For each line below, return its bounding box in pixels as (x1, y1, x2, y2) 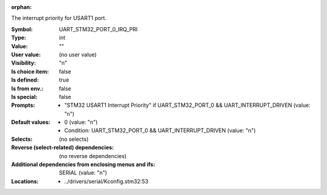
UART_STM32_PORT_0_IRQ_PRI (59, 25, 138, 33)
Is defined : (11, 76, 39, 84)
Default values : (11, 118, 51, 126)
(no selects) (59, 135, 89, 142)
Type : (11, 34, 27, 42)
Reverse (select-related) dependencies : (11, 144, 114, 151)
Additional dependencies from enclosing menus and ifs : (11, 161, 156, 168)
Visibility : (11, 59, 36, 66)
